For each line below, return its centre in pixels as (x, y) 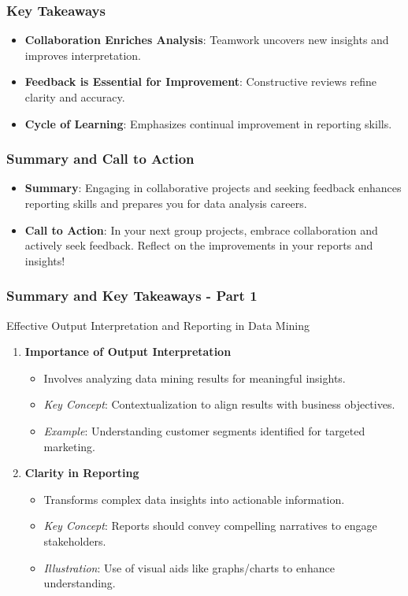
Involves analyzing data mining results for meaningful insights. (195, 378)
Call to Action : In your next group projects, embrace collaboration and (201, 230)
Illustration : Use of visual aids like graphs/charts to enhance (189, 567)
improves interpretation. (83, 55)
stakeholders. (75, 540)
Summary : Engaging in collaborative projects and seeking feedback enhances (213, 188)
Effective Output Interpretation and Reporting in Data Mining (158, 325)
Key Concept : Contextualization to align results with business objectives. (219, 404)
